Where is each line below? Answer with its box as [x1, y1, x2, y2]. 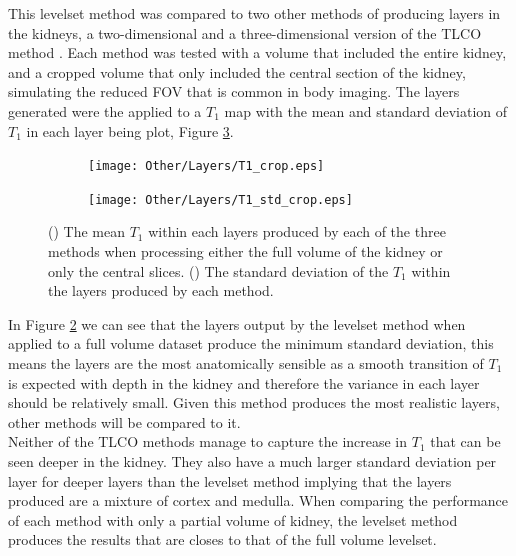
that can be [430, 431, 501, 452]
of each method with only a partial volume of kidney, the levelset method [8, 509, 458, 530]
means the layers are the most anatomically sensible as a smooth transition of [8, 353, 484, 374]
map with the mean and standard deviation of [224, 100, 508, 121]
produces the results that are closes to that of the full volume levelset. [8, 529, 437, 550]
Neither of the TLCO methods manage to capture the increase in [8, 431, 408, 452]
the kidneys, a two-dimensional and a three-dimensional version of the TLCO [8, 22, 482, 43]
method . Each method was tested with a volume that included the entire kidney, [8, 42, 507, 63]
